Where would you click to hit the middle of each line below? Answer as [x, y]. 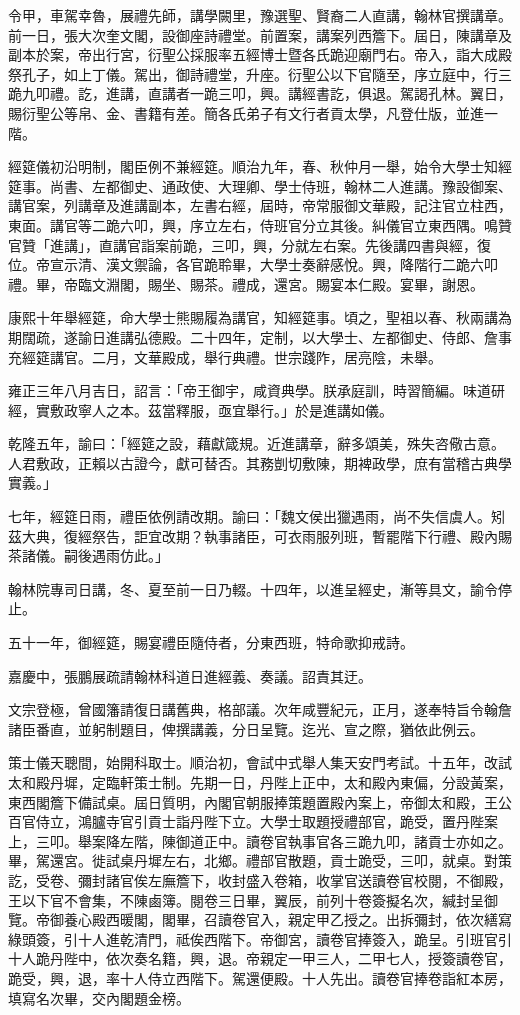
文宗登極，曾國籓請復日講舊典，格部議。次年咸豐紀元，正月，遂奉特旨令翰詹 [260, 709]
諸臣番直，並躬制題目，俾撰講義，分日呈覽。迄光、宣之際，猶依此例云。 [246, 728]
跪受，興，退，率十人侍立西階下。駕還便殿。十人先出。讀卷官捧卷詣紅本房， [260, 977]
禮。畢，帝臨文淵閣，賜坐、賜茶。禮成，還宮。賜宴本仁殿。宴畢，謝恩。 [246, 283]
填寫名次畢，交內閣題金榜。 [99, 997]
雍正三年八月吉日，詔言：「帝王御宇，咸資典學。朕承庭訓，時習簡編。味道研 [256, 390]
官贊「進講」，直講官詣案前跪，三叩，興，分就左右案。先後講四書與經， [242, 244]
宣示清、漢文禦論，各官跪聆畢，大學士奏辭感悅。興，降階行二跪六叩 [273, 264]
